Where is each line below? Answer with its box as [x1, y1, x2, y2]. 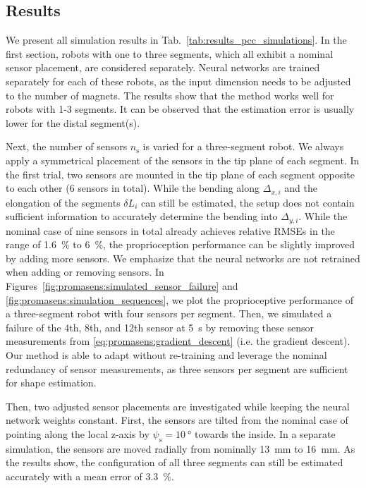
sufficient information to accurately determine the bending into [6, 209, 278, 224]
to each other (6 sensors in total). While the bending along [6, 181, 260, 195]
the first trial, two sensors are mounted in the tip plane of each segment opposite [6, 166, 355, 181]
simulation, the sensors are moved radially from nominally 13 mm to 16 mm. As [6, 441, 355, 456]
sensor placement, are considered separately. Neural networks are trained [6, 60, 320, 75]
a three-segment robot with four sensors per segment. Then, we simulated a [6, 306, 332, 321]
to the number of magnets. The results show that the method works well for [6, 87, 334, 102]
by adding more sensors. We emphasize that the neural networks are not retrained [6, 250, 360, 265]
